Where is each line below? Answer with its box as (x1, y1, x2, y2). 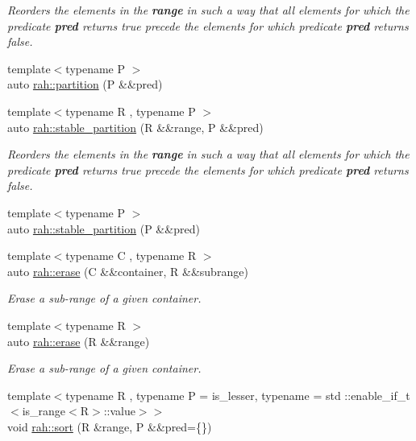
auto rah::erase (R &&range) (7, 332, 150, 349)
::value (103, 402, 135, 419)
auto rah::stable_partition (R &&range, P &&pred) (7, 118, 264, 135)
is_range (22, 402, 66, 419)
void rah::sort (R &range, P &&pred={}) (7, 418, 212, 435)
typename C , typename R (65, 247, 197, 264)
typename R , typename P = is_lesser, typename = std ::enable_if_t (65, 386, 410, 403)
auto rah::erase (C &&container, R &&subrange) (7, 262, 248, 279)
